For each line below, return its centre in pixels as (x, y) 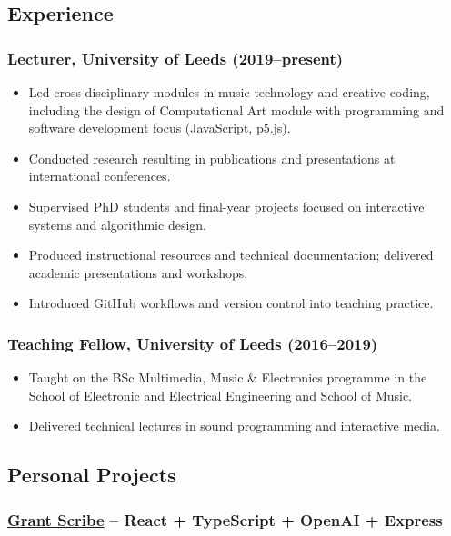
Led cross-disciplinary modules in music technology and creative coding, (229, 92)
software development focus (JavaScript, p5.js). (160, 128)
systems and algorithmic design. (117, 224)
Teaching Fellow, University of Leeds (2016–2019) (193, 343)
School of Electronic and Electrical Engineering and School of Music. (220, 395)
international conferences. (100, 176)
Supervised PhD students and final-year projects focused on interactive (226, 206)
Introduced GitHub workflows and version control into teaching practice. (231, 303)
